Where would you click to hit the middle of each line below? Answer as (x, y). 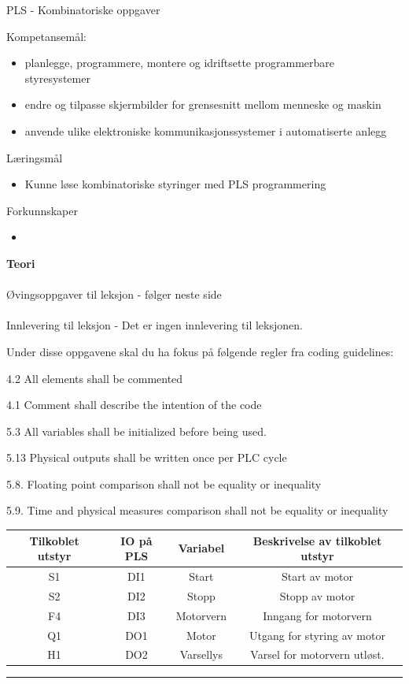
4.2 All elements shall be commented (95, 378)
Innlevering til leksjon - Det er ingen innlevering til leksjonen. (155, 325)
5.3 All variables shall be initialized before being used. (136, 431)
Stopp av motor (317, 595)
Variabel (201, 548)
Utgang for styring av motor (317, 635)
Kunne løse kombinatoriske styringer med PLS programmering (175, 184)
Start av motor (317, 576)
